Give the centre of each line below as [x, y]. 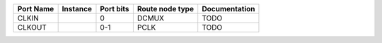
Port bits [115, 9]
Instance [77, 9]
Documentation [228, 9]
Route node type [166, 9]
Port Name [36, 9]
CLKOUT [32, 27]
